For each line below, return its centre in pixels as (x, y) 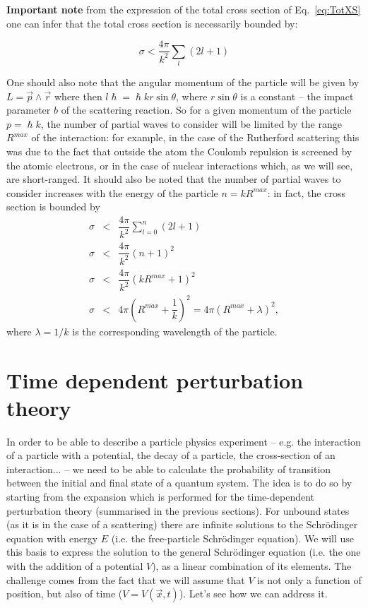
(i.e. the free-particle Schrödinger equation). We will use (233, 538)
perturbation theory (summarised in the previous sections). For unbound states (178, 510)
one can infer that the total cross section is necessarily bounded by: (152, 23)
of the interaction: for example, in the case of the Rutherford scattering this (195, 137)
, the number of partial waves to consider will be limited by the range (191, 123)
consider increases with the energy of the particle (112, 192)
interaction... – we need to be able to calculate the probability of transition (169, 469)
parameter (29, 110)
